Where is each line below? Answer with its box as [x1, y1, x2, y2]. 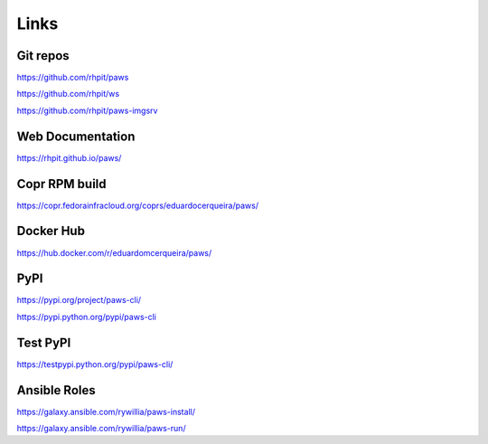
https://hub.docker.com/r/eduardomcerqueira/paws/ [16, 247, 212, 258]
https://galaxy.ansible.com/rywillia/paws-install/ [16, 406, 196, 417]
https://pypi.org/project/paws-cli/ [16, 295, 142, 306]
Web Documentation [16, 128, 136, 144]
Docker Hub [16, 223, 86, 239]
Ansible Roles [16, 383, 96, 398]
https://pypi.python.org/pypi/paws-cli [16, 311, 157, 322]
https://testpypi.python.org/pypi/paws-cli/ [16, 358, 174, 370]
